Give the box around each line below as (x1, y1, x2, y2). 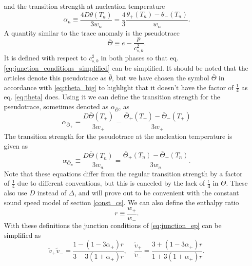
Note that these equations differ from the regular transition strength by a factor (4, 168, 243, 178)
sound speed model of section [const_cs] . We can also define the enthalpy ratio (4, 197, 239, 207)
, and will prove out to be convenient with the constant (74, 188, 239, 198)
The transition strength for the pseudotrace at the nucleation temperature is (4, 131, 233, 141)
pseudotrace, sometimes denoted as (4, 101, 109, 112)
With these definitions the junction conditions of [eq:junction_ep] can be (4, 220, 222, 230)
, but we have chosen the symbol (112, 73, 209, 83)
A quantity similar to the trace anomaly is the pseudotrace (4, 27, 180, 38)
